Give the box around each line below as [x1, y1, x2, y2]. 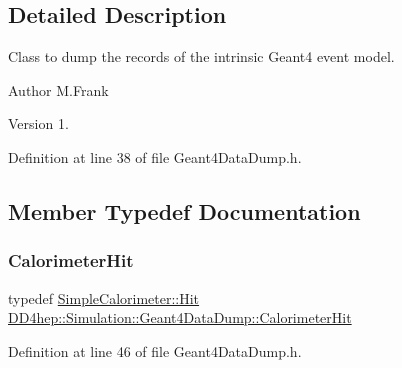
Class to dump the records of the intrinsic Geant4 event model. [8, 46, 395, 67]
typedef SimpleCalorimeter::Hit [8, 287, 200, 308]
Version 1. [8, 113, 69, 134]
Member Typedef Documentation [8, 195, 361, 226]
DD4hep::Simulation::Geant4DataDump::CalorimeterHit [8, 307, 352, 328]
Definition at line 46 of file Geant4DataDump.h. [8, 340, 302, 361]
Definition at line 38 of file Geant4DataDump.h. [8, 146, 302, 167]
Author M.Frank [8, 79, 109, 100]
